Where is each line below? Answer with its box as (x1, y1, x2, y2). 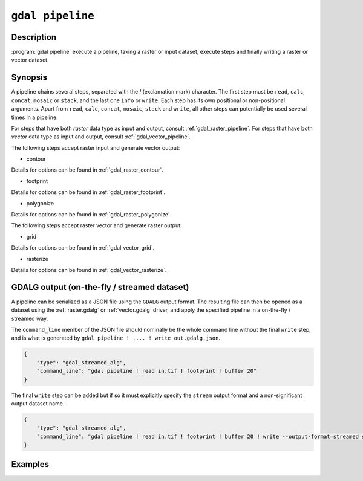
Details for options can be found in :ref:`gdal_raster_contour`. (11, 166, 163, 173)
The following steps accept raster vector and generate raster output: (11, 222, 182, 229)
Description (11, 32, 57, 42)
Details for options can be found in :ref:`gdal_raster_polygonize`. (11, 211, 172, 218)
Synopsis (11, 73, 48, 83)
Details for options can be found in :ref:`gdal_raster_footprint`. (11, 189, 166, 196)
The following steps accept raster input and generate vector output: (11, 144, 180, 151)
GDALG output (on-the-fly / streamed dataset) (11, 282, 189, 292)
